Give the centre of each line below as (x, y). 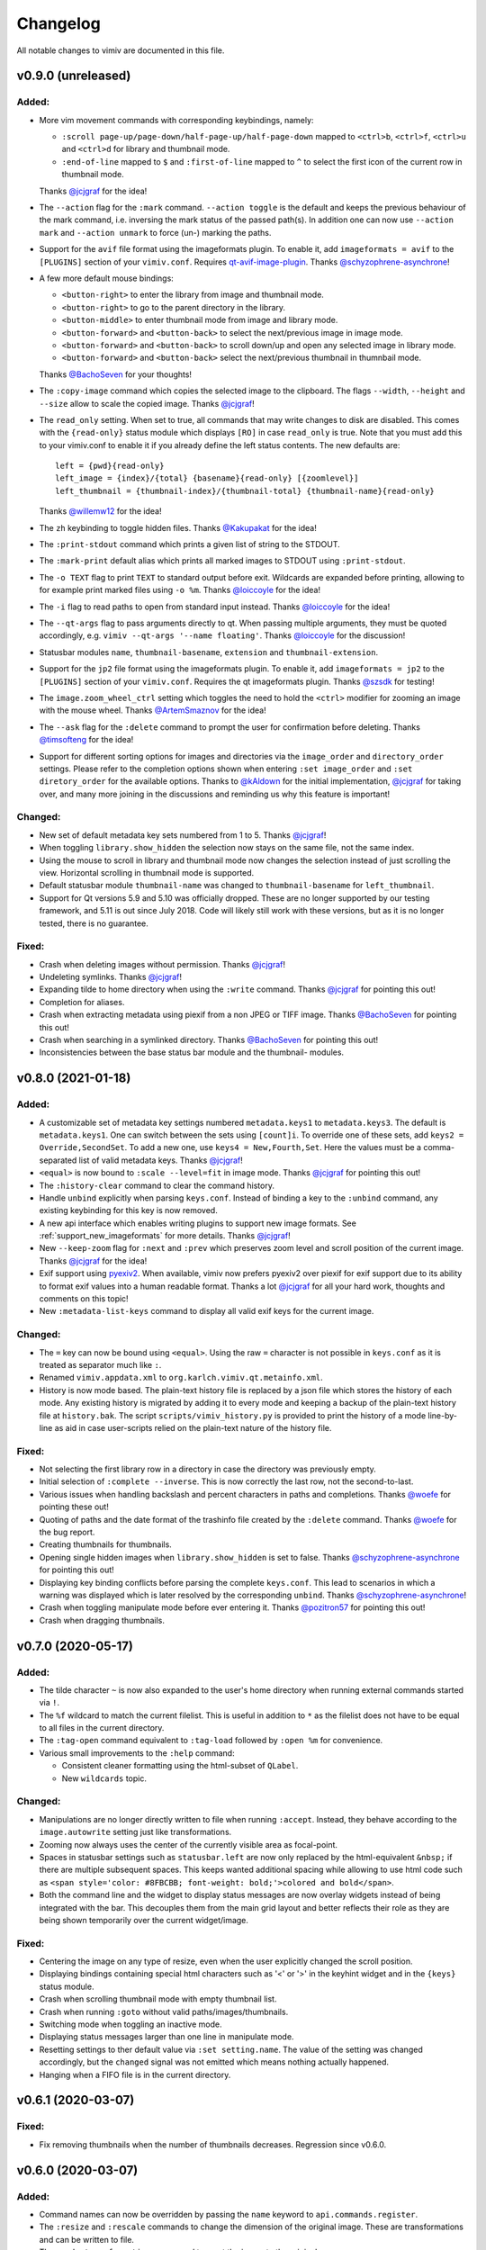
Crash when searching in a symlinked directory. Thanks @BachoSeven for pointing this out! (208, 1040)
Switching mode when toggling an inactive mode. (130, 2024)
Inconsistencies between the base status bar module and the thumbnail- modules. (192, 1052)
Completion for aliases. (82, 1002)
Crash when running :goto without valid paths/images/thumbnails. (164, 2011)
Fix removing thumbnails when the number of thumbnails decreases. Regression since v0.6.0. (213, 2144)
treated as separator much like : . (100, 1364)
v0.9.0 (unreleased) (74, 76)
